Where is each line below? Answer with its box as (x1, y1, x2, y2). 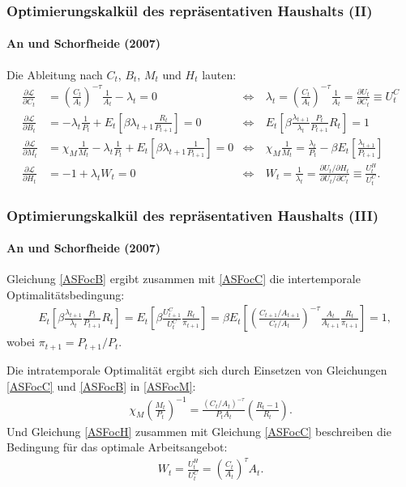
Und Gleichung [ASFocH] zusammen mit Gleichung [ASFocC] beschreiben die (6, 422, 391, 439)
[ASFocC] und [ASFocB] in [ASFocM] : (6, 377, 196, 394)
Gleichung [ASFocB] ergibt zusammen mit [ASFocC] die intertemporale (6, 270, 361, 287)
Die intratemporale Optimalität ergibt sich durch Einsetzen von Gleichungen (6, 361, 387, 378)
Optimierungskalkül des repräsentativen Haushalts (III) (6, 205, 379, 225)
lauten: (202, 66, 237, 83)
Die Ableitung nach (6, 66, 103, 83)
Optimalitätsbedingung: (6, 286, 125, 303)
